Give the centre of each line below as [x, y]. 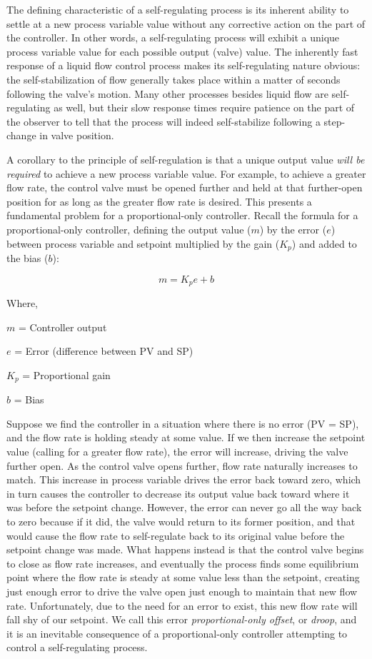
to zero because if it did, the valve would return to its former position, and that [181, 521]
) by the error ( [293, 229]
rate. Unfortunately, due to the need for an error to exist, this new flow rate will [182, 605]
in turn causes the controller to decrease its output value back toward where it [178, 493]
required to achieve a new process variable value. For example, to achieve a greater [186, 173]
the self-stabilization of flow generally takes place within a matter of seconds [174, 79]
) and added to [324, 243]
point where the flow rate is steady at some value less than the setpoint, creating [183, 577]
